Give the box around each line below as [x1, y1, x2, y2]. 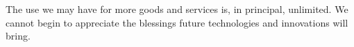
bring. [6, 29, 31, 43]
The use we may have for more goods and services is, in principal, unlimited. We [6, 2, 348, 16]
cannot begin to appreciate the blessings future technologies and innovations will [6, 15, 348, 29]
